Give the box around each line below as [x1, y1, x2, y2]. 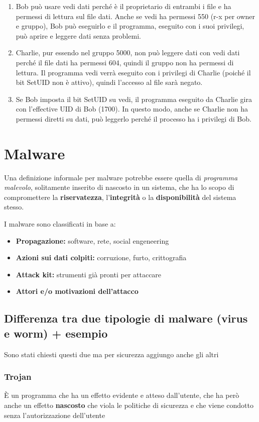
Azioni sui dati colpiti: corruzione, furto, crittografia [16, 252, 187, 263]
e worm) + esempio [4, 325, 108, 341]
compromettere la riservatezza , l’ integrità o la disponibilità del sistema [4, 191, 236, 202]
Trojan [4, 370, 32, 383]
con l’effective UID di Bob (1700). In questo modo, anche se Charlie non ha [16, 103, 248, 114]
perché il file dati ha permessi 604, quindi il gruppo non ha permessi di [16, 57, 234, 67]
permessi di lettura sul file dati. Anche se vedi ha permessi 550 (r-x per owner [16, 11, 255, 21]
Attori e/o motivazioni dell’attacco [16, 286, 139, 296]
